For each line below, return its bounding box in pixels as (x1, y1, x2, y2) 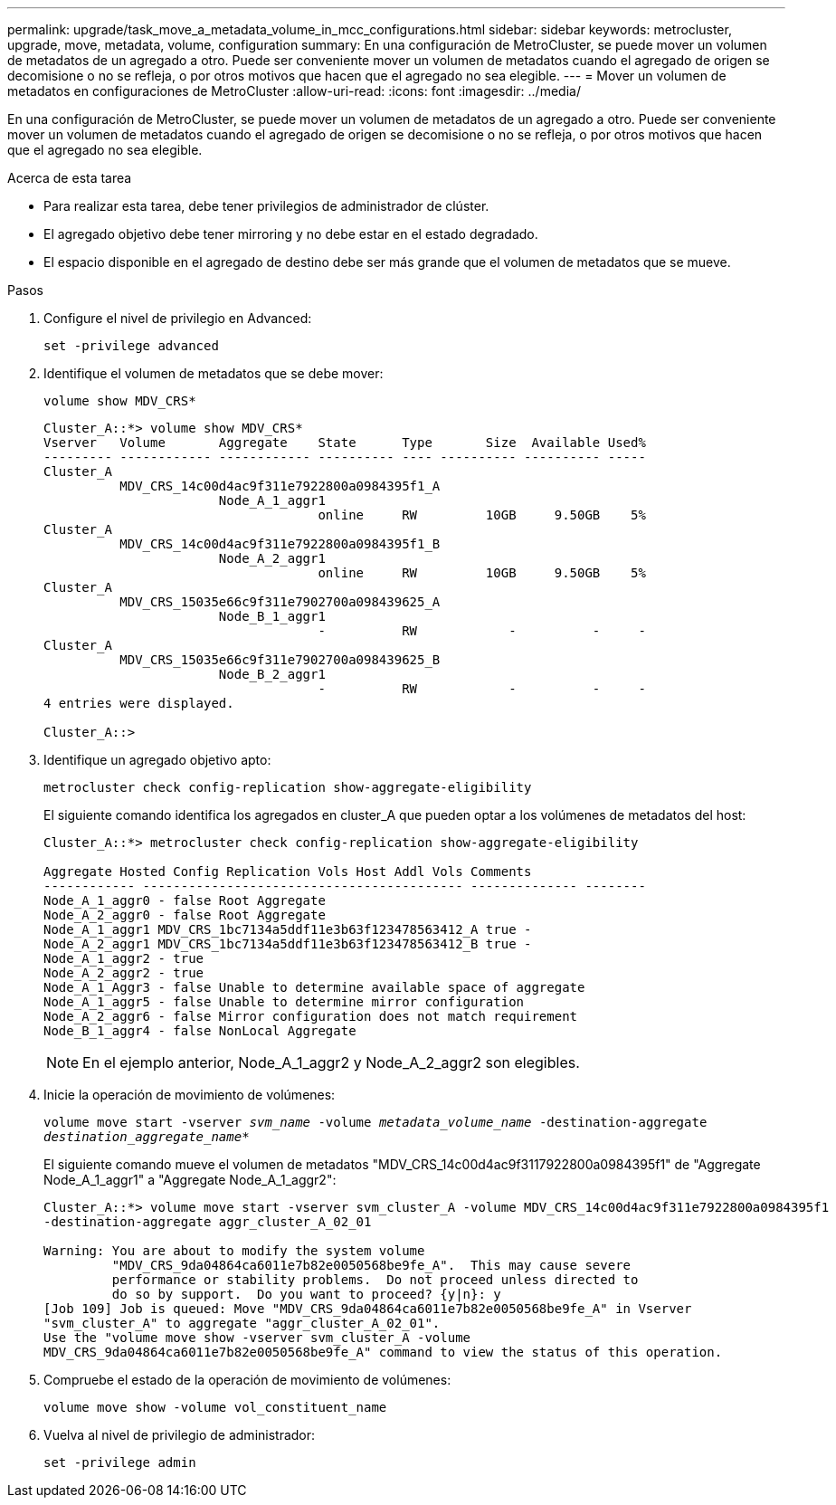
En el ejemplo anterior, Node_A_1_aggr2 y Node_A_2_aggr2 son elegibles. (82, 1053, 580, 1072)
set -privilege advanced (43, 338, 219, 353)
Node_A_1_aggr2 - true (43, 951, 204, 966)
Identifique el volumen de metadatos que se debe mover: (43, 366, 384, 381)
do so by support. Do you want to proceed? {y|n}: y (111, 1287, 501, 1301)
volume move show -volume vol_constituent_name (43, 1400, 387, 1415)
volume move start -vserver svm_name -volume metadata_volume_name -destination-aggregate (43, 1115, 708, 1129)
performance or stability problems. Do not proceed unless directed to (111, 1272, 639, 1287)
